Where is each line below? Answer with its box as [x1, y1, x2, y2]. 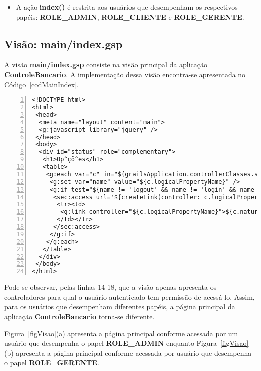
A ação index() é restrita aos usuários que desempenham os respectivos [16, 2, 238, 12]
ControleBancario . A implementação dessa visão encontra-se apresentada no [4, 69, 246, 79]
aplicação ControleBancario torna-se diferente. [4, 311, 155, 321]
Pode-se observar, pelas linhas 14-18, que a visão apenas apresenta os [4, 282, 217, 292]
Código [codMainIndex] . [4, 79, 79, 89]
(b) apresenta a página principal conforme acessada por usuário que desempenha [4, 347, 252, 358]
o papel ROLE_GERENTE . [4, 357, 99, 368]
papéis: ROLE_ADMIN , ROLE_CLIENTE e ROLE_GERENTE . [16, 11, 244, 22]
